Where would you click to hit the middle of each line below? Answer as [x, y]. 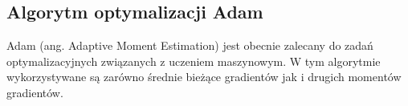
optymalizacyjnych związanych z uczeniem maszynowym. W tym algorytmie [194, 61]
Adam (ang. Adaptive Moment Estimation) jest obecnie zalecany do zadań [190, 45]
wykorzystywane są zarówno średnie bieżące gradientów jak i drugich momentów [204, 77]
